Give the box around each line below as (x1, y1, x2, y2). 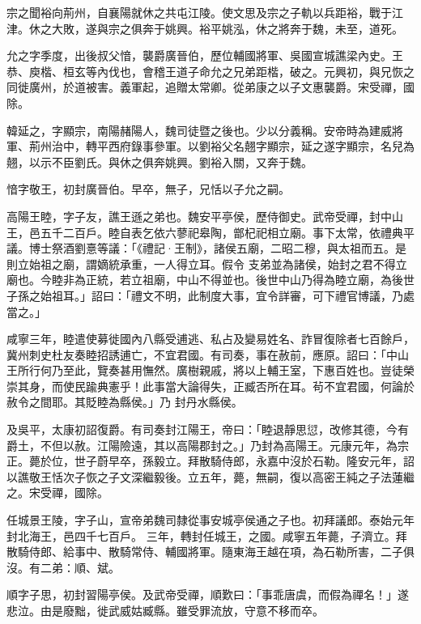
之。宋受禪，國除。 (6, 484, 108, 501)
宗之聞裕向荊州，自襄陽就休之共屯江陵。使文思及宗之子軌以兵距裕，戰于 (6, 4, 392, 20)
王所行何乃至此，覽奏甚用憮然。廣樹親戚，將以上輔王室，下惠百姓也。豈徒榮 (6, 362, 415, 379)
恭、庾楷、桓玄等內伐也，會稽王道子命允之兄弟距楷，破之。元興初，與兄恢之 (6, 62, 415, 79)
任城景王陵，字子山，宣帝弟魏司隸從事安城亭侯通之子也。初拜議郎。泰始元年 (6, 512, 415, 528)
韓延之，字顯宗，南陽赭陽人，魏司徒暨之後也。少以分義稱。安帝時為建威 (6, 121, 392, 138)
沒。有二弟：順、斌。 (6, 558, 120, 575)
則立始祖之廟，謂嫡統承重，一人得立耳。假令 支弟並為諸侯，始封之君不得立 (6, 255, 407, 272)
